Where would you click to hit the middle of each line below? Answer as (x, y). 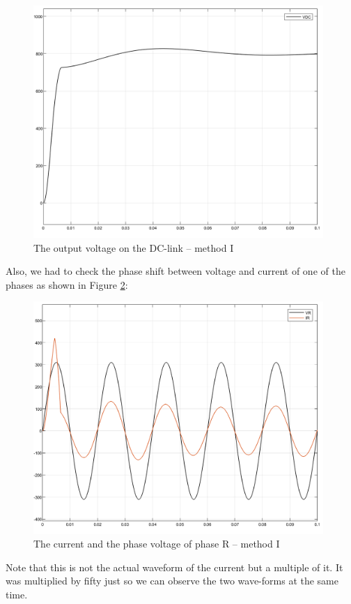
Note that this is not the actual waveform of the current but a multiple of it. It (174, 567)
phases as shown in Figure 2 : (67, 284)
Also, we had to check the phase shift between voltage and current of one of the (175, 271)
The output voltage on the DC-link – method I (134, 247)
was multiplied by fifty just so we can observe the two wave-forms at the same (172, 581)
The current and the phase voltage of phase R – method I (157, 544)
